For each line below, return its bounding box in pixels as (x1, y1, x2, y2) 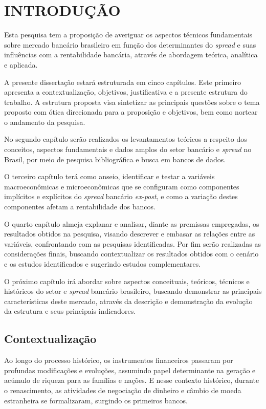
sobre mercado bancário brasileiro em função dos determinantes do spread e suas (4, 39, 256, 50)
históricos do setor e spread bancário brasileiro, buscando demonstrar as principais (4, 286, 262, 296)
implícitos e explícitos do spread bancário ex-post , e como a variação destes (4, 191, 238, 202)
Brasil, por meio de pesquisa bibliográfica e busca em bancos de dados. (4, 154, 226, 164)
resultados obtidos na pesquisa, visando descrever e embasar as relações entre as (4, 228, 255, 239)
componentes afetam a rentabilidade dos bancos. (4, 201, 156, 212)
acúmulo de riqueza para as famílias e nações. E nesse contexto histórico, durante (4, 375, 259, 385)
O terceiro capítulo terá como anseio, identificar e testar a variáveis (4, 171, 215, 182)
